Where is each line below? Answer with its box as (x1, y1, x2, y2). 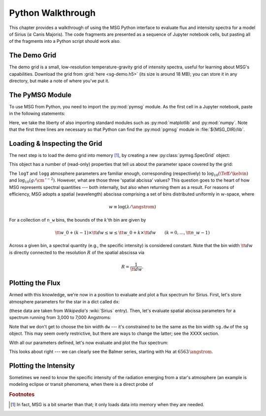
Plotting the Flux (9, 279, 61, 288)
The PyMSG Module (9, 91, 71, 99)
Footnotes (9, 391, 35, 398)
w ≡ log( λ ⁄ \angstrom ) (108, 204, 156, 210)
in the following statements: (9, 111, 66, 117)
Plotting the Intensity (9, 361, 75, 370)
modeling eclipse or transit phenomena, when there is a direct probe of (9, 382, 154, 387)
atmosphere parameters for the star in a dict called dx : (9, 298, 120, 305)
